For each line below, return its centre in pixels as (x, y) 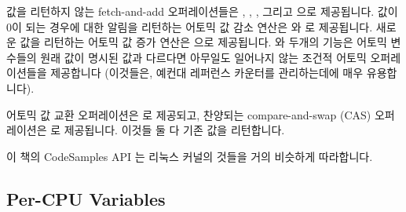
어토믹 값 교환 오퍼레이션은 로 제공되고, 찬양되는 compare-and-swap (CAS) (189, 114)
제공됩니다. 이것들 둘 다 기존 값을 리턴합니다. (174, 130)
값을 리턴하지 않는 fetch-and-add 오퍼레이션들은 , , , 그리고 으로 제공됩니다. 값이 (202, 11)
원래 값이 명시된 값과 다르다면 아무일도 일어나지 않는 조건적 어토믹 (203, 57)
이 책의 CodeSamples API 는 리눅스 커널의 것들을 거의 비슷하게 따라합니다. (190, 156)
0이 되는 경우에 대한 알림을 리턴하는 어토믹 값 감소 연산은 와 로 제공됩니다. (190, 26)
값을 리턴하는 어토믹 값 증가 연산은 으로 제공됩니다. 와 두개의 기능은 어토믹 (203, 42)
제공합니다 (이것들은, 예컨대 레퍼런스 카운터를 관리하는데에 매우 (207, 73)
